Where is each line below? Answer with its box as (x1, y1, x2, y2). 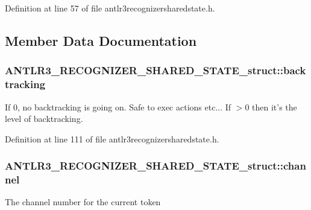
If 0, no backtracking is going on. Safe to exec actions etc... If (5, 100, 231, 113)
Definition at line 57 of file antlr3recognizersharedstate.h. (5, 2, 215, 14)
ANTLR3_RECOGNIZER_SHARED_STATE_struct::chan (5, 158, 306, 173)
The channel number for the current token (5, 196, 161, 208)
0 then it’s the (245, 100, 297, 113)
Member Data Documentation (5, 31, 197, 49)
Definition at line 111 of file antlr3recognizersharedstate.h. (5, 132, 219, 145)
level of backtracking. (5, 112, 83, 125)
